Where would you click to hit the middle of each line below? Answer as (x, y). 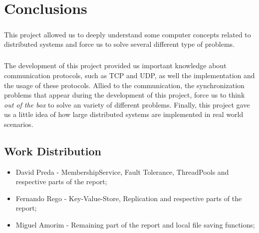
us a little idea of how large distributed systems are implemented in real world (124, 114)
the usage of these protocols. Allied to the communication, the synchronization (124, 85)
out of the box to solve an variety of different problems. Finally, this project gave (127, 104)
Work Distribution (53, 151)
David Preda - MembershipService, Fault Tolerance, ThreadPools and (122, 172)
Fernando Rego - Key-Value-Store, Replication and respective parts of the (129, 198)
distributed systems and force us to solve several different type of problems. (119, 44)
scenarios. (19, 124)
